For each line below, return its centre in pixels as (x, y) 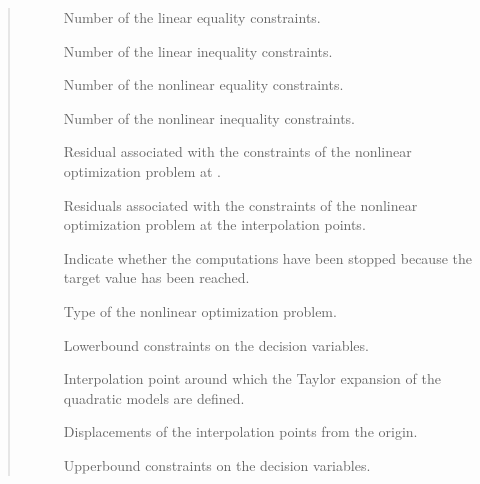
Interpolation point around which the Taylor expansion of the (252, 378)
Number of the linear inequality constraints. (198, 50)
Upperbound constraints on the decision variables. (217, 464)
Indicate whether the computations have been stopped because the (267, 257)
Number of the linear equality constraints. (192, 17)
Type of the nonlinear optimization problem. (200, 310)
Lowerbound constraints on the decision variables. (216, 344)
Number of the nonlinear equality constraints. (203, 84)
